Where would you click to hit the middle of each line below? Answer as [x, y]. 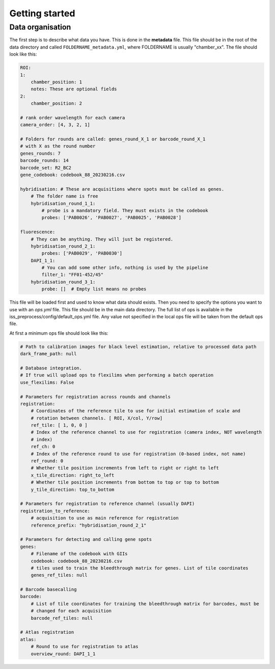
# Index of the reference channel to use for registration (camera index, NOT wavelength [146, 432]
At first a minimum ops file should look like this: [59, 333]
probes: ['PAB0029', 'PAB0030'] [82, 253]
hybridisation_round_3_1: [63, 282]
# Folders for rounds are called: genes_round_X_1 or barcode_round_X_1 [113, 139]
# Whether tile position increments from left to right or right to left [125, 468]
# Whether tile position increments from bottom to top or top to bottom [125, 482]
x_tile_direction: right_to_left [73, 475]
